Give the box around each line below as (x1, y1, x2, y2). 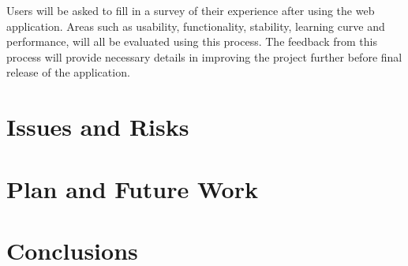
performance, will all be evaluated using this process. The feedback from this (6, 33, 377, 50)
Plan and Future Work (6, 172, 258, 204)
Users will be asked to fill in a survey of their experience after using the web (6, 2, 375, 18)
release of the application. (6, 64, 130, 81)
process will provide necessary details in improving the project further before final (6, 48, 402, 65)
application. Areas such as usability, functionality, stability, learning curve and (6, 17, 385, 34)
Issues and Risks (6, 111, 189, 143)
